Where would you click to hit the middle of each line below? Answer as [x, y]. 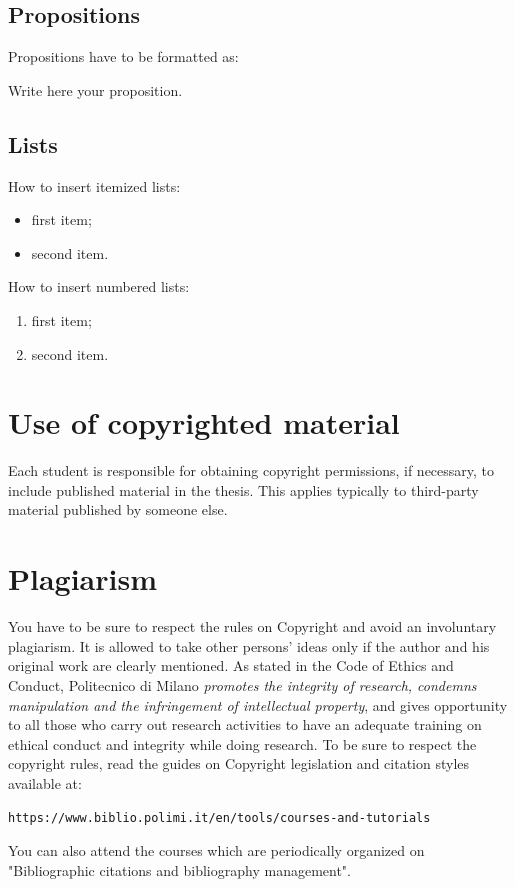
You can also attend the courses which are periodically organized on [216, 850]
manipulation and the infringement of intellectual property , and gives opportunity [258, 704]
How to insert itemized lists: [94, 185]
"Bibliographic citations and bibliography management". [179, 869]
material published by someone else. [118, 509]
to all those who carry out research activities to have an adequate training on [245, 724]
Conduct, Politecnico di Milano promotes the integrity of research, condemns [242, 684]
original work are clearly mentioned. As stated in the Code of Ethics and [231, 665]
